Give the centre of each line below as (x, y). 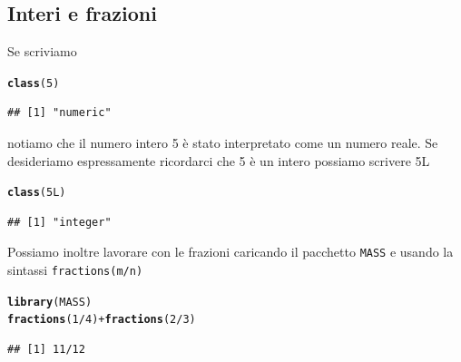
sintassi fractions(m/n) (75, 270)
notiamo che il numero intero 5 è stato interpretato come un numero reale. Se (223, 143)
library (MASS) (50, 302)
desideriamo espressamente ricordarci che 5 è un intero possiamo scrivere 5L (219, 160)
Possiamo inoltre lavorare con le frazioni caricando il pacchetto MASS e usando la (230, 252)
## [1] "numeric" (59, 113)
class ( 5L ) (37, 193)
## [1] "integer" (59, 222)
